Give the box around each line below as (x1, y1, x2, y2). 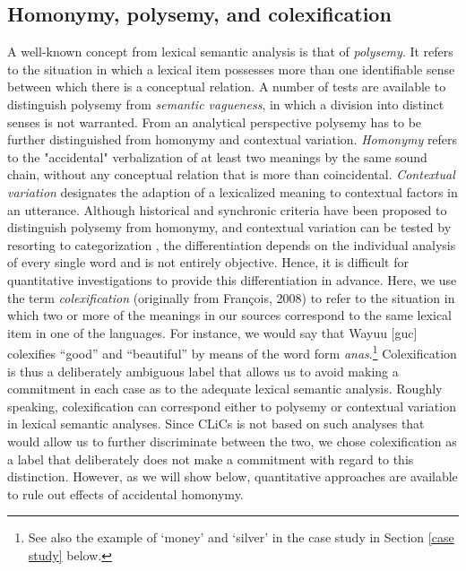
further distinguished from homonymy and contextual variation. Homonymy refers (7, 130, 458, 149)
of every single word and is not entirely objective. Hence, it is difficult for (7, 253, 409, 272)
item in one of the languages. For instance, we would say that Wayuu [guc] (7, 323, 418, 342)
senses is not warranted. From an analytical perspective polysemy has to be (7, 112, 422, 131)
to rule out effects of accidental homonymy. (7, 484, 244, 503)
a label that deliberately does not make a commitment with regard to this (7, 449, 414, 468)
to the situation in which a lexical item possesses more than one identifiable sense (7, 59, 455, 78)
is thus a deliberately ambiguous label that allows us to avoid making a (7, 361, 399, 380)
